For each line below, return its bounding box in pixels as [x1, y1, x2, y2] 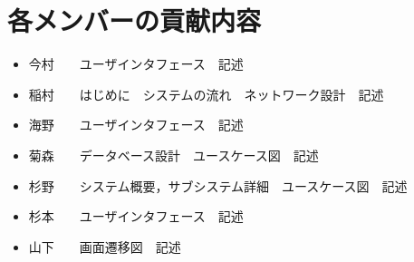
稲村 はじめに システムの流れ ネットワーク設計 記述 [28, 84, 384, 103]
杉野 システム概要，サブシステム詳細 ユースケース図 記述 [28, 176, 408, 195]
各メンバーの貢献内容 [7, 2, 262, 39]
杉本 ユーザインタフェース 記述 [28, 207, 244, 226]
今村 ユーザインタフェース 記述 [28, 54, 244, 73]
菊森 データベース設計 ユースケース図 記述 [28, 145, 319, 164]
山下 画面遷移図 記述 [28, 237, 181, 256]
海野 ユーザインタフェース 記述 [28, 115, 244, 134]
